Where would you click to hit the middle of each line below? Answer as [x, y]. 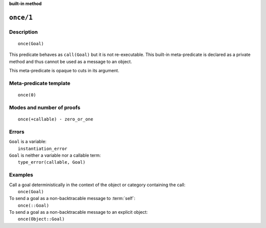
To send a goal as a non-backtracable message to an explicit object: [78, 212]
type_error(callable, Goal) [52, 162]
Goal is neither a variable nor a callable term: [55, 155]
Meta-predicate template [40, 83]
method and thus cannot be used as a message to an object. [71, 61]
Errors [17, 132]
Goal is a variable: [28, 142]
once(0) [27, 95]
